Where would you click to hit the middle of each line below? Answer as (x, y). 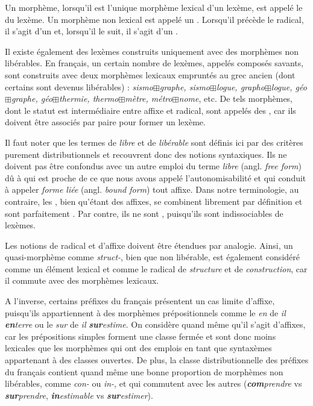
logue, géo (289, 86)
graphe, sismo (185, 86)
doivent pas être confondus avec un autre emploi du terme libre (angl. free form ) (153, 166)
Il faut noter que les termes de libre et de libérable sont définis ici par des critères (154, 142)
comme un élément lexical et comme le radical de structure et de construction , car (156, 268)
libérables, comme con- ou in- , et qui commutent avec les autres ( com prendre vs (153, 383)
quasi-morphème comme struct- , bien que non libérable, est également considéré (152, 257)
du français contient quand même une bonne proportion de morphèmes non (144, 371)
